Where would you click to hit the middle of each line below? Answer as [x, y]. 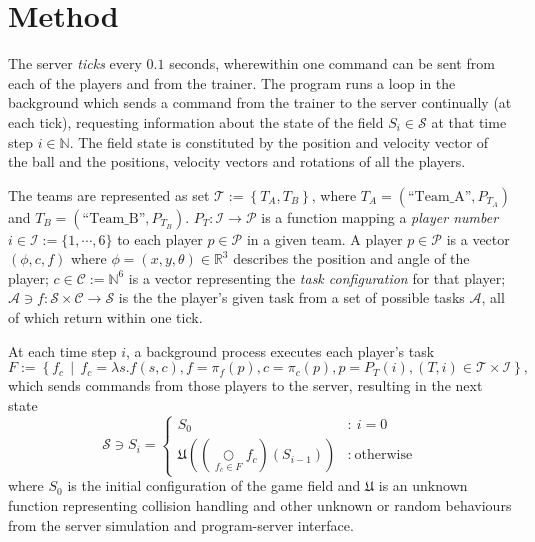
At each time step [62, 350]
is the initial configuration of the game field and [214, 485]
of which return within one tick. [105, 317]
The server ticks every [75, 63]
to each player [160, 238]
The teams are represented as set [109, 194]
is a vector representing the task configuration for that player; [317, 277]
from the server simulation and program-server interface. [181, 524]
